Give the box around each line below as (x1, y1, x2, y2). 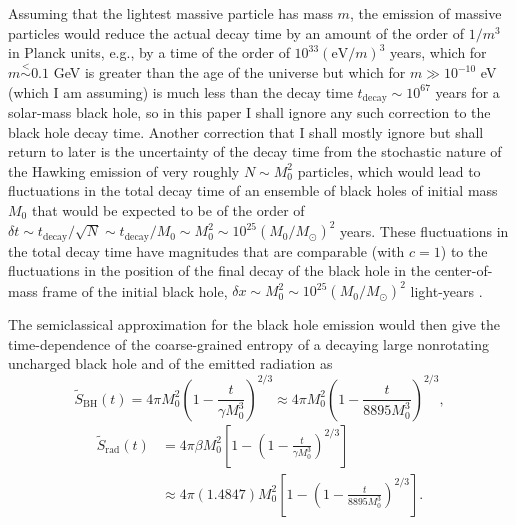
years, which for (390, 42, 487, 63)
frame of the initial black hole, (42, 280, 228, 301)
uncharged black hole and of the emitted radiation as (8, 353, 333, 374)
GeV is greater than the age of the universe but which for (53, 62, 406, 82)
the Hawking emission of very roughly (8, 160, 240, 181)
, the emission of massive (349, 3, 502, 23)
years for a (435, 81, 500, 102)
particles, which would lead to (297, 160, 481, 181)
